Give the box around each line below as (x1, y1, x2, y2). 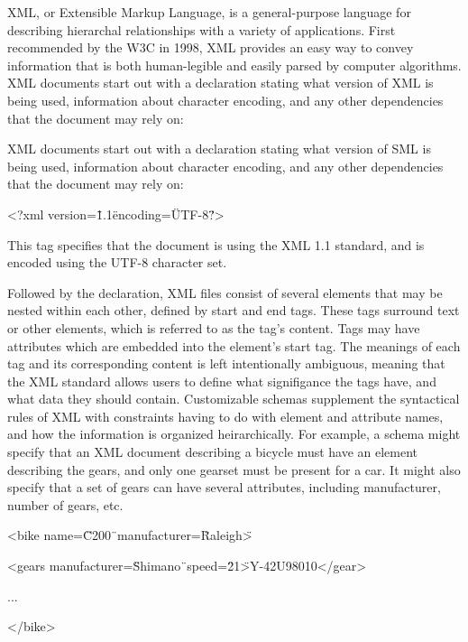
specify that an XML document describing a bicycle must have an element (7, 442, 418, 461)
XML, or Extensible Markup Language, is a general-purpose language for (7, 3, 411, 21)
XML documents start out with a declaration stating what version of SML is (7, 139, 431, 158)
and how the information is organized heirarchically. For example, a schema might (7, 424, 461, 443)
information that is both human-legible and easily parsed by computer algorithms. (7, 55, 462, 74)
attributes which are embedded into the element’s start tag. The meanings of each (7, 336, 461, 355)
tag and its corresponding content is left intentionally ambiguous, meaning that (7, 354, 445, 373)
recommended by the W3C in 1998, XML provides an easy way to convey (7, 38, 414, 57)
